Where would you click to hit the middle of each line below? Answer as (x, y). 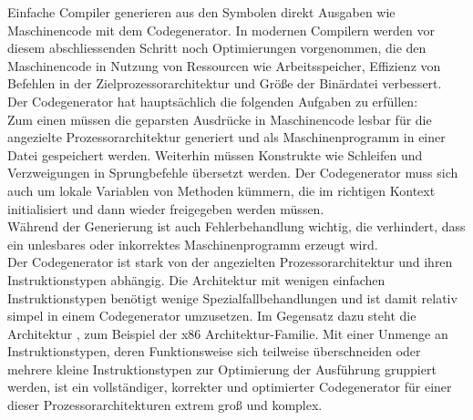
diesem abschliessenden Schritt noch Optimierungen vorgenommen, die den (217, 48)
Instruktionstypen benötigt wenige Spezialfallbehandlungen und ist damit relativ (232, 297)
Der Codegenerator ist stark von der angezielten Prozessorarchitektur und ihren (230, 262)
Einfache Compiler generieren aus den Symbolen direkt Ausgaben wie (201, 12)
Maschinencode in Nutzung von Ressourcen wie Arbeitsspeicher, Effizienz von (224, 65)
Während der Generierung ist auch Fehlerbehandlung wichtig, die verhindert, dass (236, 226)
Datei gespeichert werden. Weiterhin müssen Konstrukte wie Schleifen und (215, 154)
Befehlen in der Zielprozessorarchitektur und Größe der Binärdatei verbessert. (225, 83)
